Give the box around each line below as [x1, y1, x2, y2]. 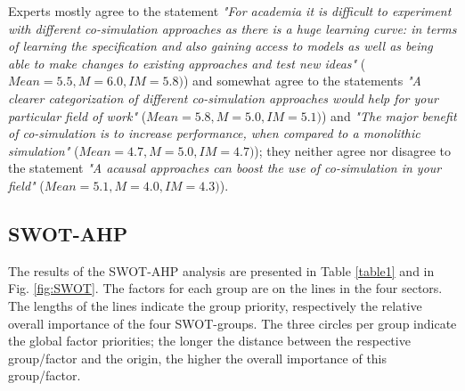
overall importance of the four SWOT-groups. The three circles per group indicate [8, 314, 457, 332]
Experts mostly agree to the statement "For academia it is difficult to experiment [8, 2, 452, 20]
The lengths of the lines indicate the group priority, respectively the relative [8, 296, 422, 314]
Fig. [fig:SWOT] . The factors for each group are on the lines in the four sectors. [8, 279, 443, 297]
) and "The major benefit [322, 106, 457, 125]
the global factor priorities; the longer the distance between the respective [8, 331, 411, 350]
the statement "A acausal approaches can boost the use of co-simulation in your [8, 159, 442, 177]
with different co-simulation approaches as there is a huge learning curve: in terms [8, 19, 457, 37]
